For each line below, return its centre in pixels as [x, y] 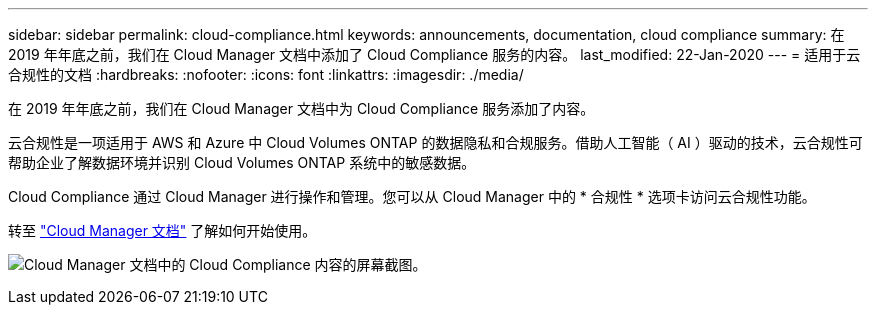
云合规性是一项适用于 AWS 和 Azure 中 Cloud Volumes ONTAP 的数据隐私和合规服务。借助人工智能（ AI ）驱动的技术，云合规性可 [435, 142]
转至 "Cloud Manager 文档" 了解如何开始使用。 [162, 230]
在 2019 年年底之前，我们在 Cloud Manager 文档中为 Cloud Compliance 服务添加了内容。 [301, 108]
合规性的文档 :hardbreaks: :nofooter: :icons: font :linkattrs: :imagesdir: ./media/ [266, 74]
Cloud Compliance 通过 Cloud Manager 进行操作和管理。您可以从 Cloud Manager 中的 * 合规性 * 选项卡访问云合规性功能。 [412, 196]
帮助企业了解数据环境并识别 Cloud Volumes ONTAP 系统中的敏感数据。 [242, 162]
